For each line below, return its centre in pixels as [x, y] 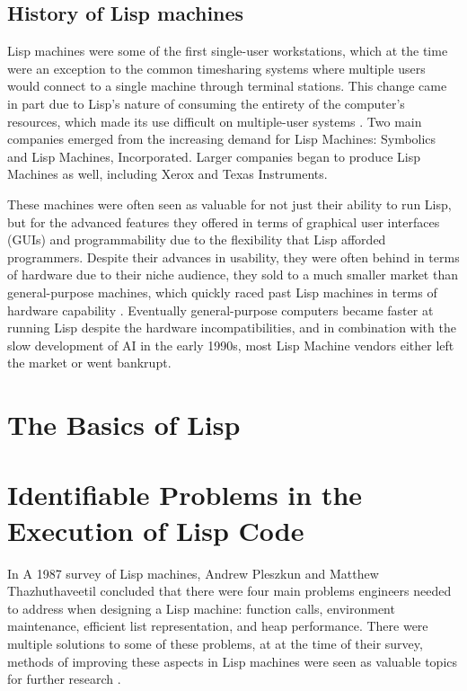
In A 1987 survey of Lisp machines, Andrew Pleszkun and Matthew [193, 573]
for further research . [64, 679]
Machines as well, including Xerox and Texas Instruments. [167, 174]
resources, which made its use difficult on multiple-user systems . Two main [215, 121]
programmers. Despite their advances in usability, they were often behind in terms [233, 257]
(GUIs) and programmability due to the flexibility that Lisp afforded [197, 239]
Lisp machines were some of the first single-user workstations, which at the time [228, 51]
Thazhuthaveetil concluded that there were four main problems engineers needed [229, 591]
